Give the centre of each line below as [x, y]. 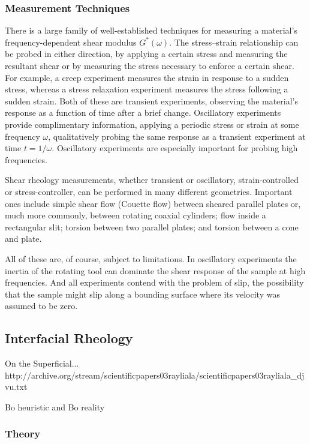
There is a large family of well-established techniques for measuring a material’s [151, 30]
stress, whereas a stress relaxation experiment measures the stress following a [147, 89]
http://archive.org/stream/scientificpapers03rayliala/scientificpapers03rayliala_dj [155, 375]
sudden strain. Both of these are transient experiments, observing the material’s [152, 100]
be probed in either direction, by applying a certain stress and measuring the [146, 54]
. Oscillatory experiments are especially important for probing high [175, 148]
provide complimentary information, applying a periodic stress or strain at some [152, 124]
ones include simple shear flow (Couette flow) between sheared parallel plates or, [153, 203]
